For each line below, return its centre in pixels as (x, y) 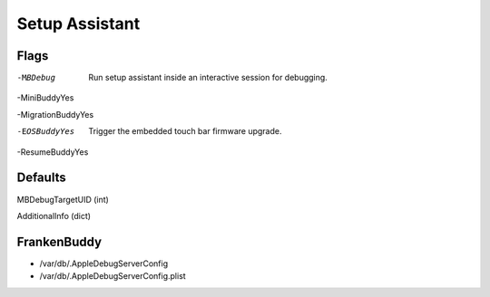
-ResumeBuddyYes (53, 152)
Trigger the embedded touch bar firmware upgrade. (185, 131)
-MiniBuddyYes (45, 98)
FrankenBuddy (59, 241)
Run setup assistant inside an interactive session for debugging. (208, 78)
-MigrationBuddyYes (55, 114)
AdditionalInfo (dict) (54, 216)
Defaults (42, 178)
